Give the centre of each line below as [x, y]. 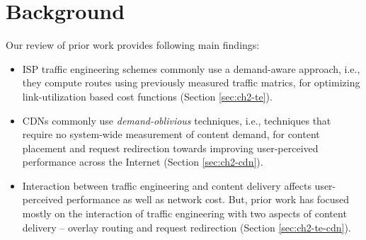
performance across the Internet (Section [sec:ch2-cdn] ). [143, 162]
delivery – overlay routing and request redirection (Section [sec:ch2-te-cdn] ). [187, 227]
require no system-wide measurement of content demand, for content [171, 134]
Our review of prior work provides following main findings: [133, 45]
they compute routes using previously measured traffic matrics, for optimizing [191, 82]
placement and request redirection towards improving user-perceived [170, 148]
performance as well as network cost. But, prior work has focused [208, 199]
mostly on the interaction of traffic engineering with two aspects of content [184, 213]
